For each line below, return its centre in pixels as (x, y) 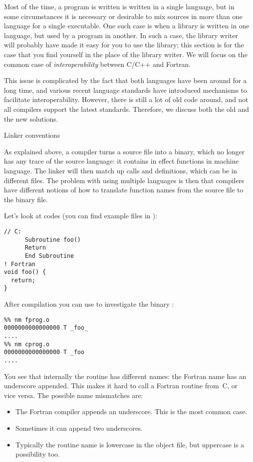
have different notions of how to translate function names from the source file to (124, 190)
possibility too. (38, 454)
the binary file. (26, 199)
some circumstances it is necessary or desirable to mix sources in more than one (123, 16)
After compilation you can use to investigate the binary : (89, 304)
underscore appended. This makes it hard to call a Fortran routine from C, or (121, 386)
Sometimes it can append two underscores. (79, 428)
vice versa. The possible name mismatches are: (74, 395)
